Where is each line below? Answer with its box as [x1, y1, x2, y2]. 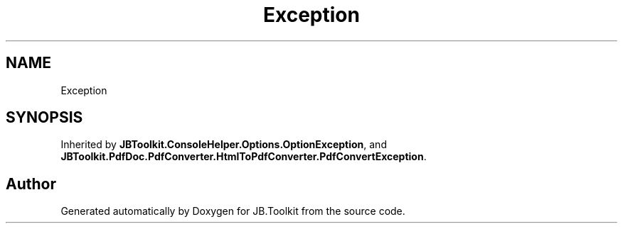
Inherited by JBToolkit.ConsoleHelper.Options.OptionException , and [60, 138, 387, 151]
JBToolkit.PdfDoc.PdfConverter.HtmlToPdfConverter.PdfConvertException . [60, 150, 427, 163]
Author [6, 174, 56, 193]
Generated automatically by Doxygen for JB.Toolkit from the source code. [60, 205, 405, 218]
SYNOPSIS [6, 108, 83, 127]
